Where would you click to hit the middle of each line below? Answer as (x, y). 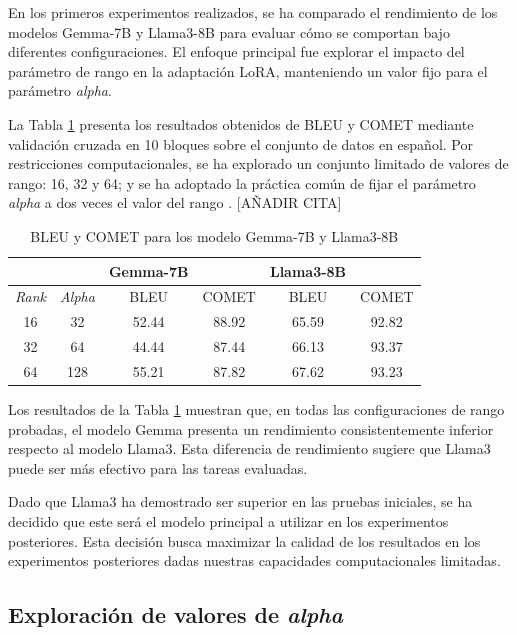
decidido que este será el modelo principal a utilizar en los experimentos (228, 520)
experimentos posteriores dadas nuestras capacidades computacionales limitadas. (254, 560)
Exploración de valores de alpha (175, 614)
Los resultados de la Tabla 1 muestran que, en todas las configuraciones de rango (256, 409)
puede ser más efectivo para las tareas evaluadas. (158, 467)
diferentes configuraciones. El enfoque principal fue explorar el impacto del (236, 51)
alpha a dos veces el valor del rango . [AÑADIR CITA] (175, 202)
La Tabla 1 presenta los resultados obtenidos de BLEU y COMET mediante (241, 123)
